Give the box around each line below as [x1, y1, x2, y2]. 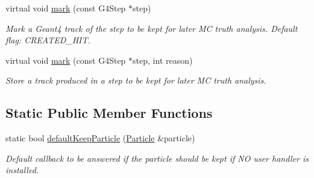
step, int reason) [133, 54, 193, 66]
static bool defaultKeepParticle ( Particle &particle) [5, 132, 195, 144]
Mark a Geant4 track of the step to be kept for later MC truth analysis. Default [5, 22, 298, 34]
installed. [5, 164, 39, 176]
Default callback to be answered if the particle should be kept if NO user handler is [5, 152, 309, 164]
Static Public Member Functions [5, 103, 213, 122]
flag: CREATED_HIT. [5, 34, 90, 46]
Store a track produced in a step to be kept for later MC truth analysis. [5, 74, 266, 87]
